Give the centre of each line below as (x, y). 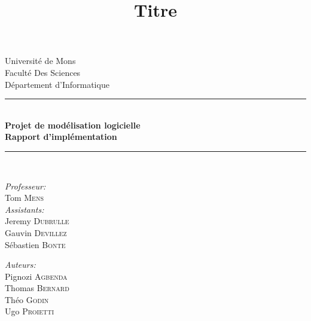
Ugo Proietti (30, 311)
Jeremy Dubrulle (37, 221)
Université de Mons (40, 61)
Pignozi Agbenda (36, 276)
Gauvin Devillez (36, 232)
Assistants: (25, 209)
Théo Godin (27, 299)
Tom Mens (24, 198)
